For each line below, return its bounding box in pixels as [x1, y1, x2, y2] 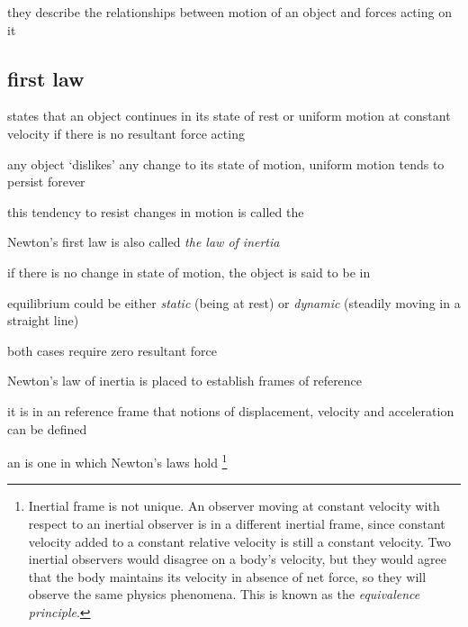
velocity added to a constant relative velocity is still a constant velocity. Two [28, 532, 452, 550]
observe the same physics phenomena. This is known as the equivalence [28, 585, 420, 604]
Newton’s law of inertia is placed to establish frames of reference [7, 371, 363, 390]
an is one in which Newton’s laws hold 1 [7, 450, 228, 471]
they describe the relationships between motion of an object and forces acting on [7, 3, 452, 21]
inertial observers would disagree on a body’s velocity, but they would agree [28, 550, 446, 568]
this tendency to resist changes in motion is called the [7, 202, 304, 221]
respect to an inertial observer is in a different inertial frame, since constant [28, 513, 445, 532]
